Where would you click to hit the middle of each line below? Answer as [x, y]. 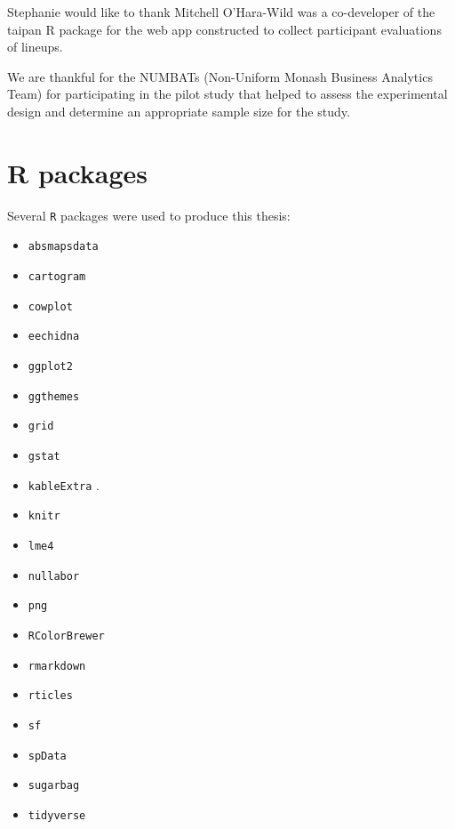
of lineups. [35, 47]
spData [47, 756]
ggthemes [54, 396]
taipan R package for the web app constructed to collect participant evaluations [224, 29]
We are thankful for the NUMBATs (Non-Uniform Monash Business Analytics [220, 76]
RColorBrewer [66, 636]
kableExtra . [64, 484]
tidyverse [57, 815]
